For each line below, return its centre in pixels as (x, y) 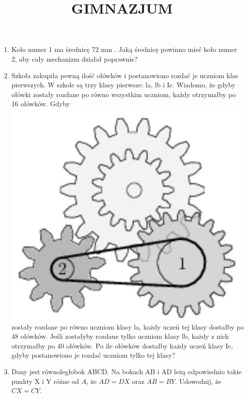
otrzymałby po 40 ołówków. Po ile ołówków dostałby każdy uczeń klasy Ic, (122, 345)
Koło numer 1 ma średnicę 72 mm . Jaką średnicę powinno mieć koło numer (124, 49)
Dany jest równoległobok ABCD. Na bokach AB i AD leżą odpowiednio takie (126, 371)
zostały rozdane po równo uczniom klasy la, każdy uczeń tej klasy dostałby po (128, 326)
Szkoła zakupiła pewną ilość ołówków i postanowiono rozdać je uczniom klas (125, 75)
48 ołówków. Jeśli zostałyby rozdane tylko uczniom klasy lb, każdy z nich (120, 336)
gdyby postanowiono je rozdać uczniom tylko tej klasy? (93, 355)
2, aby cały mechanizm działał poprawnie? (75, 58)
